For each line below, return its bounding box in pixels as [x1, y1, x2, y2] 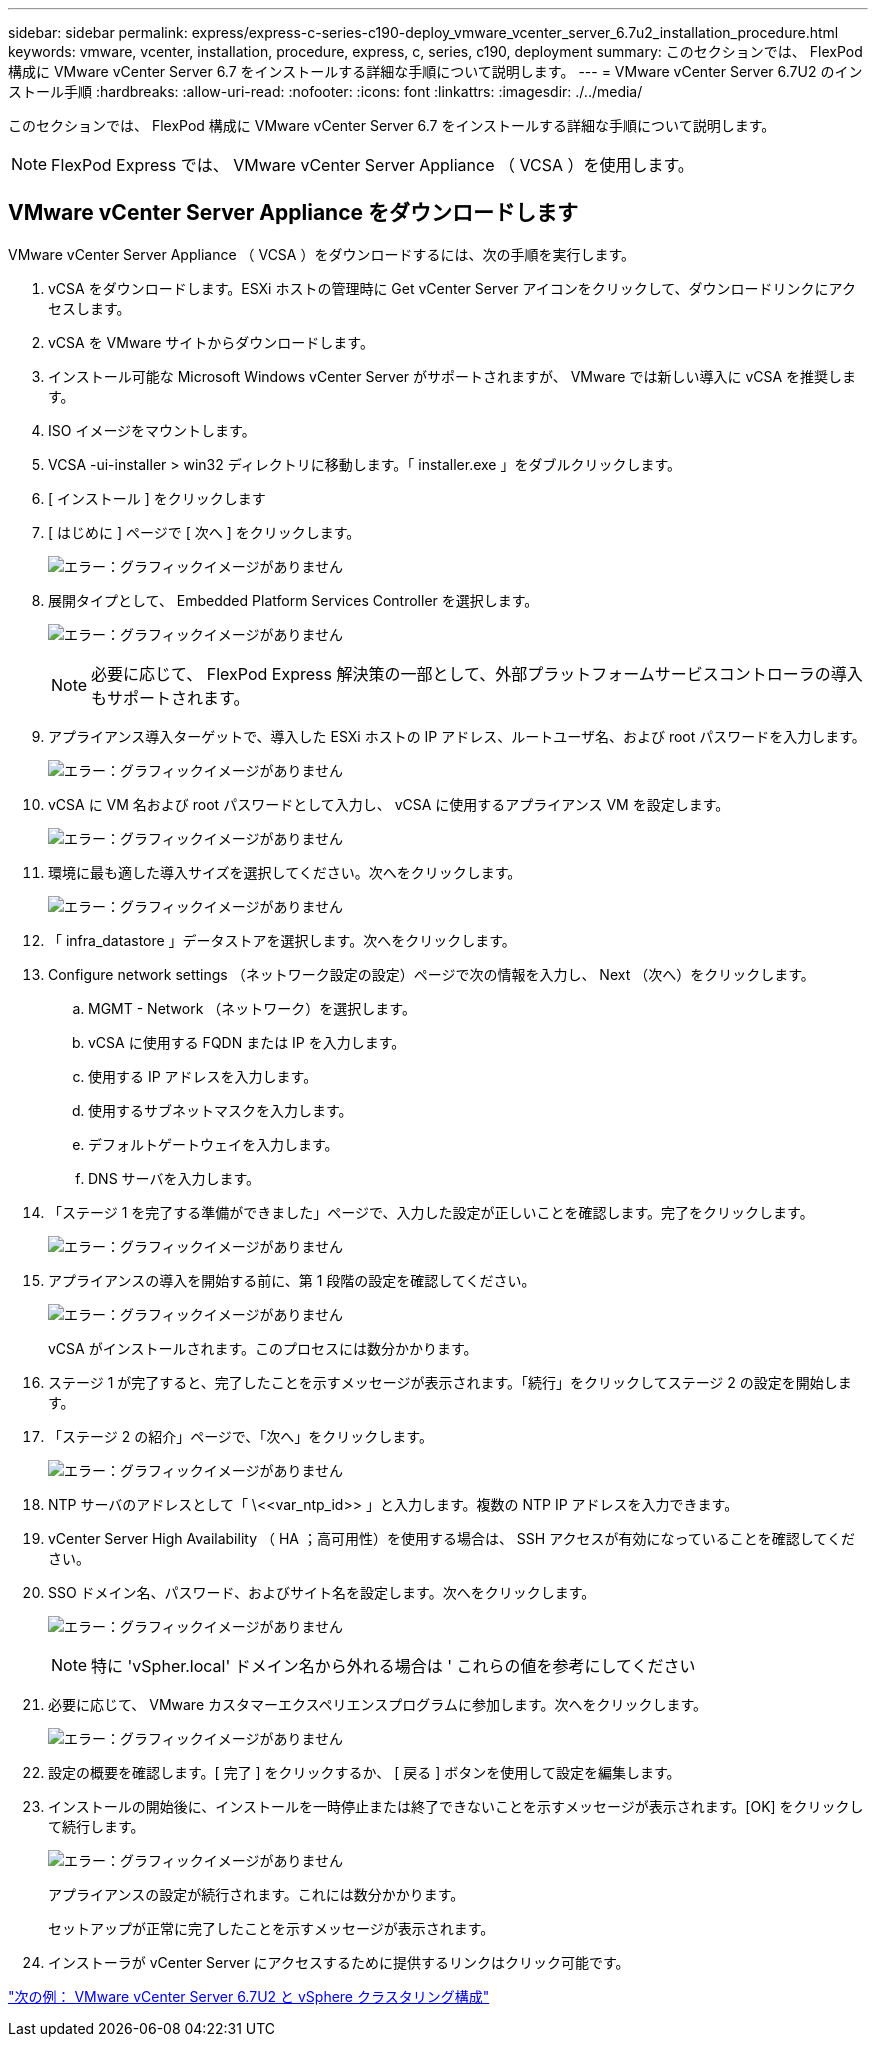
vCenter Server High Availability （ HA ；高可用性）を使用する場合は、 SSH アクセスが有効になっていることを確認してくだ [48, 1529, 855, 1547]
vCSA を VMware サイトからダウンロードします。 [48, 333, 374, 351]
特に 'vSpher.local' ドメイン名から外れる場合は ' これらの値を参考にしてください [91, 1655, 696, 1676]
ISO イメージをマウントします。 [48, 421, 256, 439]
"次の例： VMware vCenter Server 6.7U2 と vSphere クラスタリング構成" [8, 1987, 490, 2005]
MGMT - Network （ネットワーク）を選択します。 [88, 999, 416, 1017]
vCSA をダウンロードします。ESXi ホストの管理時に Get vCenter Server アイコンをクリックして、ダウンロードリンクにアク [48, 279, 856, 297]
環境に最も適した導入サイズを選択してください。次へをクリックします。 [48, 863, 522, 881]
